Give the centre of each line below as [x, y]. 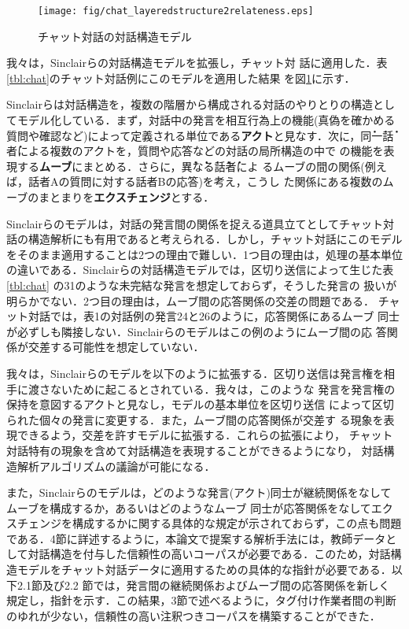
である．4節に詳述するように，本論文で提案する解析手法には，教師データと [202, 538]
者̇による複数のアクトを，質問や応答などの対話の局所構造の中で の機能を [195, 151]
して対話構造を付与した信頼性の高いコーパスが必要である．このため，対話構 [204, 554]
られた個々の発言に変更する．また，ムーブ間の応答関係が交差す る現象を [195, 419]
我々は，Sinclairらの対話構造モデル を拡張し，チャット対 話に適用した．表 [197, 63]
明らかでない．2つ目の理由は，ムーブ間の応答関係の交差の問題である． [191, 300]
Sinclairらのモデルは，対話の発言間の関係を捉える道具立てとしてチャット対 [200, 223]
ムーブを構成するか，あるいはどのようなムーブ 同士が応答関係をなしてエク [200, 507]
